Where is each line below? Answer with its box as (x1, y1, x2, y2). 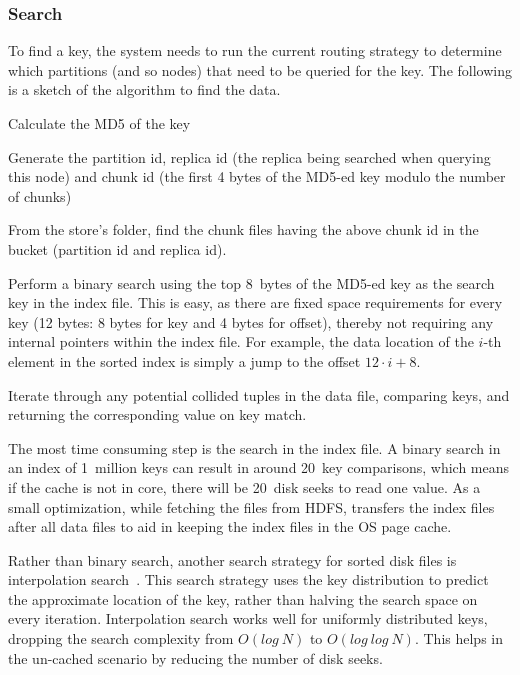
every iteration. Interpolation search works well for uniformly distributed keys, (8, 608, 488, 629)
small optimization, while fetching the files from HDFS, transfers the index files (8, 496, 495, 517)
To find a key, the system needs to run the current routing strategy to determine (8, 40, 502, 61)
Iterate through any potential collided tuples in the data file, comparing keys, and (8, 384, 510, 405)
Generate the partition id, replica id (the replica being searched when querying (8, 146, 491, 167)
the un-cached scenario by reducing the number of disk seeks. (8, 647, 383, 668)
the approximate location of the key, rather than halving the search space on (8, 588, 478, 609)
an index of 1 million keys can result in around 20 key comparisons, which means (8, 457, 510, 478)
